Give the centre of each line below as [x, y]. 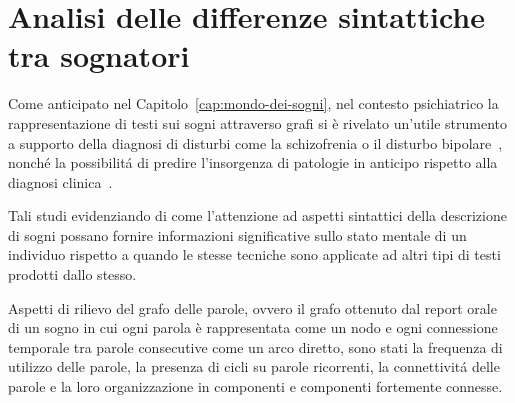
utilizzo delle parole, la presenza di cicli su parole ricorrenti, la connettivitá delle [254, 366]
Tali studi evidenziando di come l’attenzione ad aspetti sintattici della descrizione [257, 215]
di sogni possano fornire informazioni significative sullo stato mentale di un [237, 234]
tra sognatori [99, 55]
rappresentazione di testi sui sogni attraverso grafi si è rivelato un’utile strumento [257, 122]
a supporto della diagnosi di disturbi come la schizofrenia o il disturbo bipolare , [255, 142]
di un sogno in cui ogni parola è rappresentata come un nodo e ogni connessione [253, 327]
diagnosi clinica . [60, 181]
